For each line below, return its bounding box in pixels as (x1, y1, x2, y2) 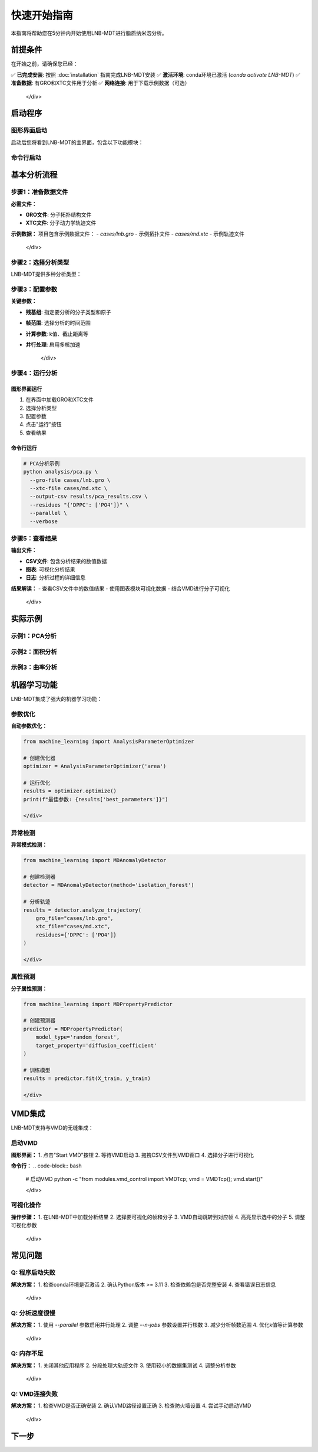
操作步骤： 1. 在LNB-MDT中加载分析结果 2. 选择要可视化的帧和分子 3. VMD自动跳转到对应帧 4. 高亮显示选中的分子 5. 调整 (11, 1213, 306, 1221)
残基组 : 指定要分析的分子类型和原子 (25, 308, 111, 315)
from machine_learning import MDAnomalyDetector (23, 857, 167, 864)
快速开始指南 (11, 9, 74, 22)
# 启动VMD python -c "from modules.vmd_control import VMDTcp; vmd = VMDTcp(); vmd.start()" (25, 1176, 263, 1183)
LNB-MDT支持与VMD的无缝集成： (11, 1124, 94, 1131)
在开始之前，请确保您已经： (11, 60, 78, 67)
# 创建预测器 (23, 1017, 56, 1024)
